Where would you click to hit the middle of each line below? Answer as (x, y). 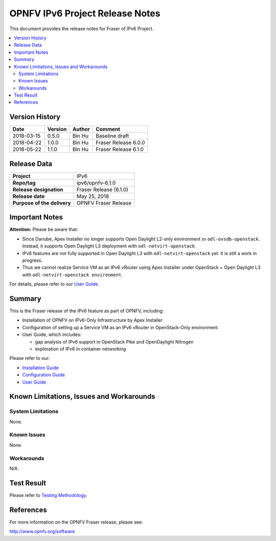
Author (81, 129)
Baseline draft (112, 136)
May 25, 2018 (93, 196)
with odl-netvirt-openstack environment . (72, 275)
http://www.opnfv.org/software (42, 531)
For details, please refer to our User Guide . (54, 284)
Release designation (38, 189)
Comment (108, 129)
